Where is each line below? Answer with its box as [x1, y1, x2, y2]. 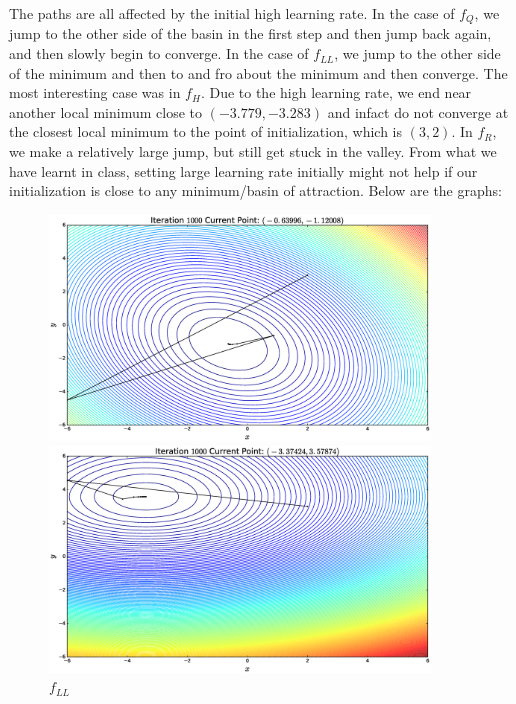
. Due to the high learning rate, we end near [200, 82, 472, 103]
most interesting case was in [9, 82, 181, 103]
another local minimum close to [9, 101, 202, 122]
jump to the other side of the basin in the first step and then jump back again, [9, 23, 492, 44]
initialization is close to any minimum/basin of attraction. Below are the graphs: [9, 180, 502, 201]
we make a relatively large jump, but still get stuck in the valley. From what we [9, 141, 497, 162]
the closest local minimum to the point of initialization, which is [9, 121, 403, 142]
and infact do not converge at [327, 101, 509, 122]
